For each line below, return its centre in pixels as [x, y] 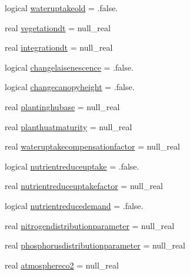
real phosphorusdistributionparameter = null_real [95, 245]
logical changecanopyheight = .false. [70, 87]
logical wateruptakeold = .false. [61, 8]
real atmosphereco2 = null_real [62, 265]
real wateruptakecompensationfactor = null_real [92, 146]
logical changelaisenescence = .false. [69, 67]
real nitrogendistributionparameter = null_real [90, 225]
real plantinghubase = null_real [62, 106]
